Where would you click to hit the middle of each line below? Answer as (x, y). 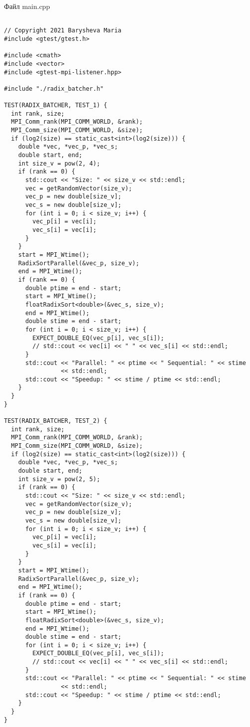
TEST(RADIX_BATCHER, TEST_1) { (56, 105)
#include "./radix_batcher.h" (54, 89)
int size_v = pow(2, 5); (59, 479)
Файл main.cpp (27, 6)
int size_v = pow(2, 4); (59, 163)
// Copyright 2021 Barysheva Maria (63, 31)
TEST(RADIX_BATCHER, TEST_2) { (56, 421)
